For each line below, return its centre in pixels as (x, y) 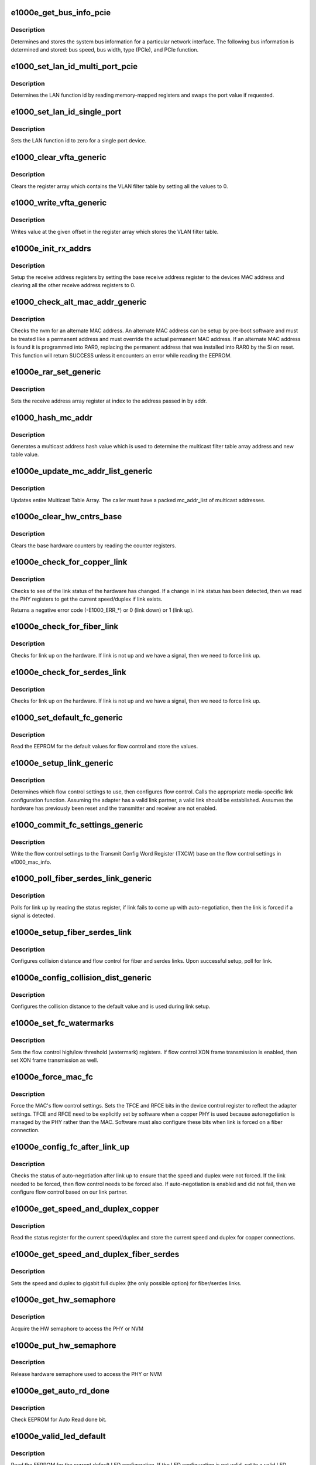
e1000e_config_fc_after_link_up (70, 1147)
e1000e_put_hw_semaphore (63, 1345)
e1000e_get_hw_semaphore (63, 1300)
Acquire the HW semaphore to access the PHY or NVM (77, 1328)
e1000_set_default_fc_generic (67, 718)
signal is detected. (33, 916)
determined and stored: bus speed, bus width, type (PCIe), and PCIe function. (105, 50)
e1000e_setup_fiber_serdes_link (71, 932)
